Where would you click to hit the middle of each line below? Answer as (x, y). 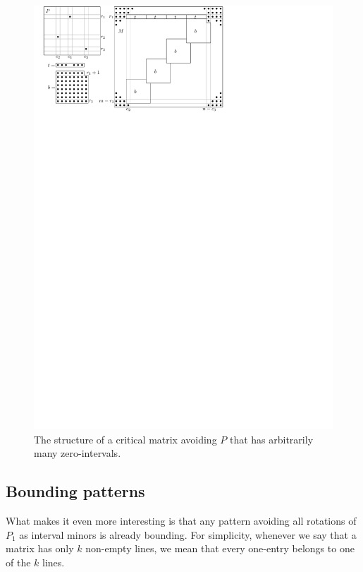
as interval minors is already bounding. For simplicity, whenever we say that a (188, 534)
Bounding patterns (75, 491)
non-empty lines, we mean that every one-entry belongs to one (220, 548)
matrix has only (40, 548)
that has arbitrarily (271, 439)
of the (18, 562)
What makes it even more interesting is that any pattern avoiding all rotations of (181, 520)
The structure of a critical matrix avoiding (125, 439)
